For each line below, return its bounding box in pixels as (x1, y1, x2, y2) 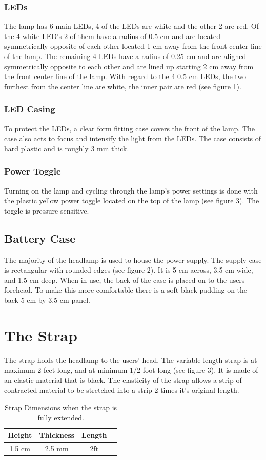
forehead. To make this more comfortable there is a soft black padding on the (4, 284, 248, 295)
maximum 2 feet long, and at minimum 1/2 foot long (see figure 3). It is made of (4, 365, 258, 375)
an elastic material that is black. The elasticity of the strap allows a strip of (4, 374, 242, 385)
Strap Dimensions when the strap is (5, 402, 117, 413)
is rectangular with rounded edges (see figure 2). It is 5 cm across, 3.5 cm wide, (4, 264, 253, 275)
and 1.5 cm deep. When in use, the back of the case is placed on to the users (4, 274, 245, 285)
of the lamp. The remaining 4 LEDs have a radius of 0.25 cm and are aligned (4, 51, 247, 61)
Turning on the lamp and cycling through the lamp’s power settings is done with (4, 185, 258, 196)
